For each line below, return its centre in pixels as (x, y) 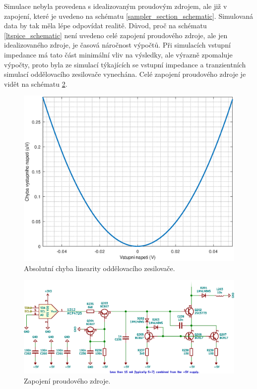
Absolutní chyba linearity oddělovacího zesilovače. (99, 268)
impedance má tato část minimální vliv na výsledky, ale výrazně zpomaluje (118, 54)
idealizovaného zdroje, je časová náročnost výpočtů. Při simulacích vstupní (117, 45)
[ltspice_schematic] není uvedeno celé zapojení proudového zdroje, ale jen (116, 35)
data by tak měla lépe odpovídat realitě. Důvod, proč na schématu (105, 26)
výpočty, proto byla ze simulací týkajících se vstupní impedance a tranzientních (125, 64)
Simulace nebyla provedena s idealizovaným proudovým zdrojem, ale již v (116, 6)
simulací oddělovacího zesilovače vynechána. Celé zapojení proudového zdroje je (125, 74)
